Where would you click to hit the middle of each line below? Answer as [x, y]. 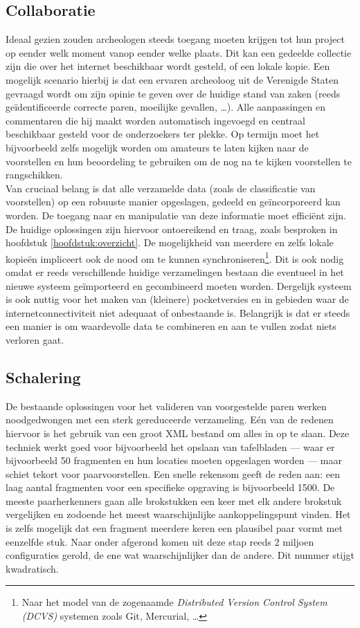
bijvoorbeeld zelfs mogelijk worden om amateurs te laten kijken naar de [157, 147]
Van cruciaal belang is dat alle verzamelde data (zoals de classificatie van [161, 188]
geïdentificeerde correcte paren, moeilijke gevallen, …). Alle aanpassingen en [165, 107]
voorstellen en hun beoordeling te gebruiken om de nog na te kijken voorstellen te [179, 161]
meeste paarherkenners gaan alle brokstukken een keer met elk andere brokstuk [174, 500]
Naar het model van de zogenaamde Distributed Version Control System [174, 602]
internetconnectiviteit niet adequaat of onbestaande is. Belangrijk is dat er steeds [178, 312]
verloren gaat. [35, 339]
